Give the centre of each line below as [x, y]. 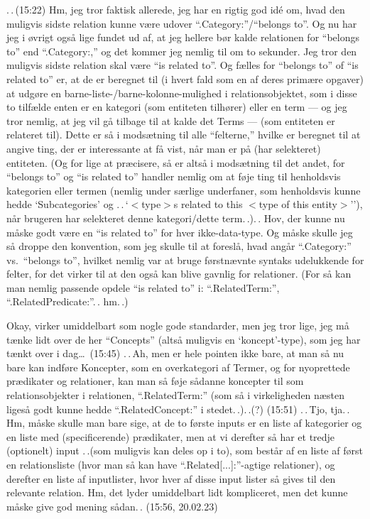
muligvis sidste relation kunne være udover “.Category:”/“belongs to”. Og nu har [182, 23]
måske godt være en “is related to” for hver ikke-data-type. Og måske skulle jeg [180, 232]
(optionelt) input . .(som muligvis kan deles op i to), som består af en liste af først [185, 450]
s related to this [208, 204]
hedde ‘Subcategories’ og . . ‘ [67, 204]
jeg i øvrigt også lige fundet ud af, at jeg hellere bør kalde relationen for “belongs [183, 37]
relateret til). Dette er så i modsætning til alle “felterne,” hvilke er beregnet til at [184, 135]
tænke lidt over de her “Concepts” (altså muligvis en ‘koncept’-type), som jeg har [184, 339]
